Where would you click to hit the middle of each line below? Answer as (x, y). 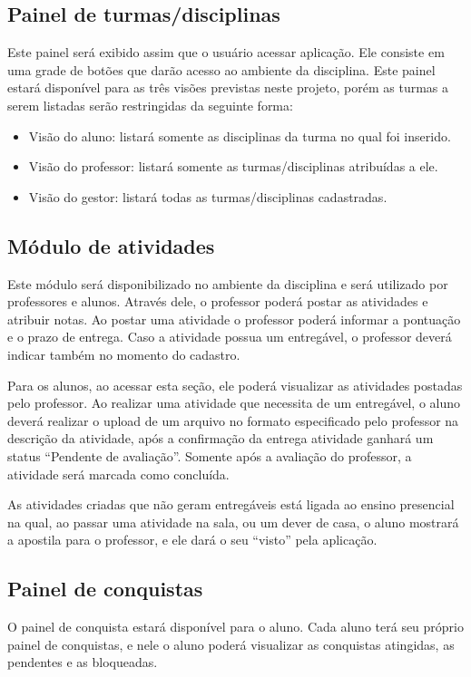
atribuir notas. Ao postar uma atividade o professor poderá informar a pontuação (234, 319)
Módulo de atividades (111, 245)
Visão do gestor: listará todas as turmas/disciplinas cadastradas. (208, 196)
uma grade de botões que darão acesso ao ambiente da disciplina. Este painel (221, 69)
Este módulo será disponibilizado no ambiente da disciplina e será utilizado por (228, 283)
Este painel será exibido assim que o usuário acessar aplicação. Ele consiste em (226, 52)
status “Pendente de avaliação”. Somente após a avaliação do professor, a (210, 455)
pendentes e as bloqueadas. (83, 662)
